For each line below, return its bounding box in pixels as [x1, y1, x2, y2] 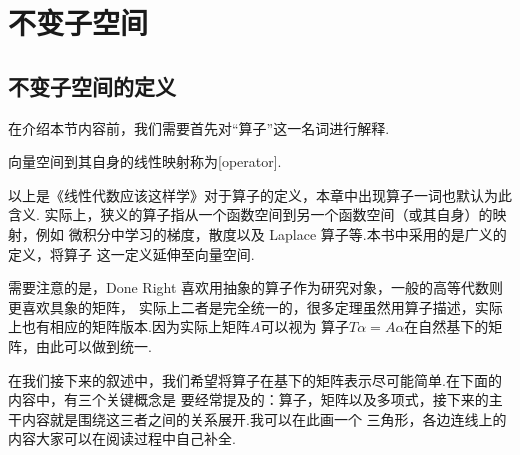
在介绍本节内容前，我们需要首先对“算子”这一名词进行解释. [8, 117, 390, 138]
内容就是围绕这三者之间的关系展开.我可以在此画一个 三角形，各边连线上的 [21, 408, 507, 429]
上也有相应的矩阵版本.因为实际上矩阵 [8, 316, 250, 337]
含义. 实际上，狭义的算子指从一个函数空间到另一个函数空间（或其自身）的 [8, 204, 493, 225]
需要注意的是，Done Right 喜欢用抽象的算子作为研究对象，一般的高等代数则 [8, 277, 504, 298]
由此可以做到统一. [35, 335, 152, 356]
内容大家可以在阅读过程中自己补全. [8, 428, 236, 449]
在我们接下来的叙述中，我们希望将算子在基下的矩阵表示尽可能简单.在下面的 [8, 369, 502, 390]
